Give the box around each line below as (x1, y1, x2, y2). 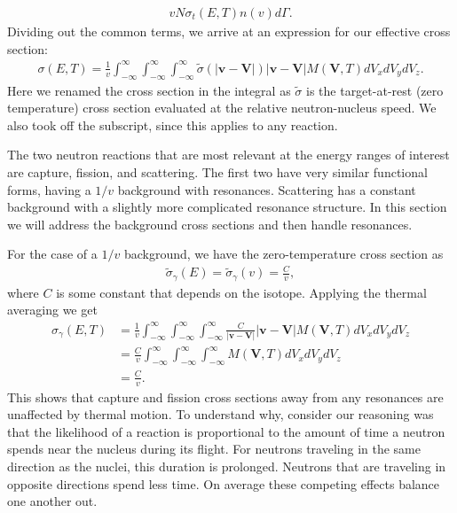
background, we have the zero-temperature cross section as (123, 245, 444, 263)
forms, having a (7, 180, 91, 198)
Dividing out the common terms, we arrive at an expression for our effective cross (7, 22, 451, 41)
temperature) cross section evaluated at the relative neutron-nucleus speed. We (7, 98, 437, 117)
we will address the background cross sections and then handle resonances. (7, 214, 413, 233)
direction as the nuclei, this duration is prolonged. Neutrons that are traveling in (7, 457, 446, 475)
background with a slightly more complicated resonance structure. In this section (7, 198, 447, 216)
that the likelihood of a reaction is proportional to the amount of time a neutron (7, 422, 445, 440)
